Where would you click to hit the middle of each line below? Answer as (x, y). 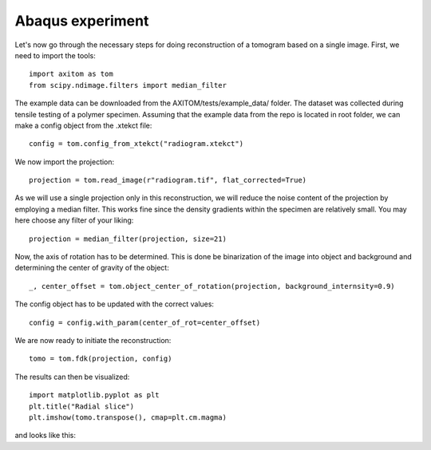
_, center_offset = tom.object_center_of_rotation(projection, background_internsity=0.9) (212, 286)
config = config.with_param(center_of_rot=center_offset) (145, 322)
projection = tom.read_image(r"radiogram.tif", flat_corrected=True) (168, 180)
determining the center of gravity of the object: (92, 268)
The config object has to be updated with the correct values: (115, 304)
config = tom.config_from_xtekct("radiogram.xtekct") (136, 144)
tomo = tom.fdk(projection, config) (101, 359)
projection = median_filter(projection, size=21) (128, 239)
